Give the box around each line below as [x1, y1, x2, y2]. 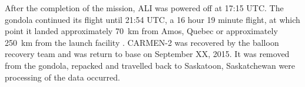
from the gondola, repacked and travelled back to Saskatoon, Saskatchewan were [5, 59, 296, 71]
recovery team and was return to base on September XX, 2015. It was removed [5, 48, 290, 60]
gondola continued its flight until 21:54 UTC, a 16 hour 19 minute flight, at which [5, 13, 300, 25]
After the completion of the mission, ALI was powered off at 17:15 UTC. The [5, 2, 284, 14]
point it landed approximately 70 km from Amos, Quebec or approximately [5, 25, 278, 37]
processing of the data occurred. [5, 71, 120, 83]
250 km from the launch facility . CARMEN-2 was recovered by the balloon [5, 36, 279, 48]
